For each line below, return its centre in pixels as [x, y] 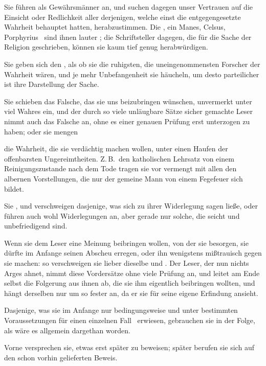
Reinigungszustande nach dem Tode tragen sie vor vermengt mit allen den [120, 168]
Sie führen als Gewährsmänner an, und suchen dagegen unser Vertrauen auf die [129, 7]
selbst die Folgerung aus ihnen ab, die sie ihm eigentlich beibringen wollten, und [130, 283]
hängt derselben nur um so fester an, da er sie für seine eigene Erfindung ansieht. [131, 293]
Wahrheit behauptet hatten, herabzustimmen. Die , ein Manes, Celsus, [115, 27]
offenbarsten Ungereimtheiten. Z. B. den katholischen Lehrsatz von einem [119, 158]
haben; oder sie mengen [41, 131]
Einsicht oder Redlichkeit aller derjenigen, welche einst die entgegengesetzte [123, 17]
